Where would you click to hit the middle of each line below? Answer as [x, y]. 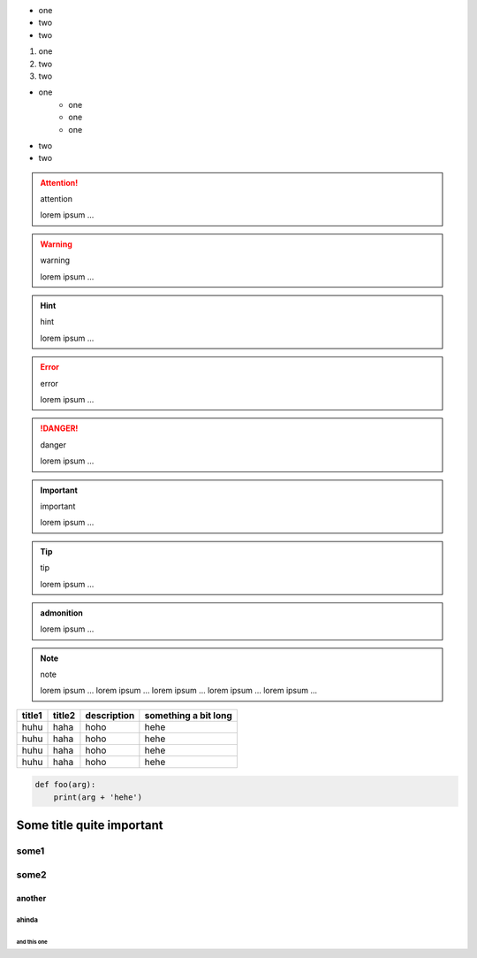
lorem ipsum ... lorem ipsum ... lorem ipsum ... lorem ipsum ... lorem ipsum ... [179, 691]
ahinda [27, 920]
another [31, 898]
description [110, 715]
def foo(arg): [65, 785]
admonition [62, 613]
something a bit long [189, 715]
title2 [64, 715]
